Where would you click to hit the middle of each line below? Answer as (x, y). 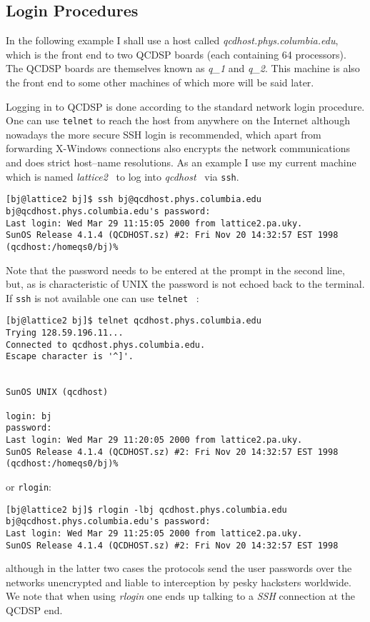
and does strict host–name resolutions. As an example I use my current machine (181, 162)
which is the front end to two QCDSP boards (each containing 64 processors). (176, 54)
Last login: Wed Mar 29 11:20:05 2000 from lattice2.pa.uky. (154, 440)
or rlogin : (29, 486)
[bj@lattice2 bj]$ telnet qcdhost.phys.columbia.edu (134, 321)
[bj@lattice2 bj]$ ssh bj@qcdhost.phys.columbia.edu (134, 200)
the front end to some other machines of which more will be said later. (160, 82)
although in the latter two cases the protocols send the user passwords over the (179, 568)
